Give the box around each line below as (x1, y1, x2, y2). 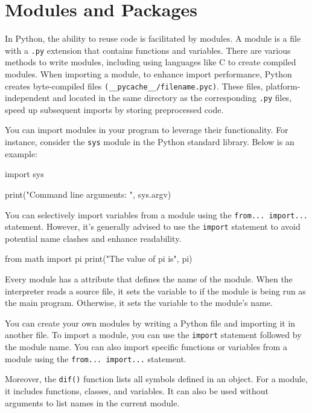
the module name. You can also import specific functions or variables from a (5, 340, 287, 353)
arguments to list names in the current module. (5, 396, 180, 409)
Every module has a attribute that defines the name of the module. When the (5, 273, 293, 285)
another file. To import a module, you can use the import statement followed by (5, 328, 302, 341)
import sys (5, 167, 44, 180)
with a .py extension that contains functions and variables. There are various (5, 44, 291, 56)
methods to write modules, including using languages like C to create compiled (5, 56, 296, 68)
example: (5, 147, 38, 160)
